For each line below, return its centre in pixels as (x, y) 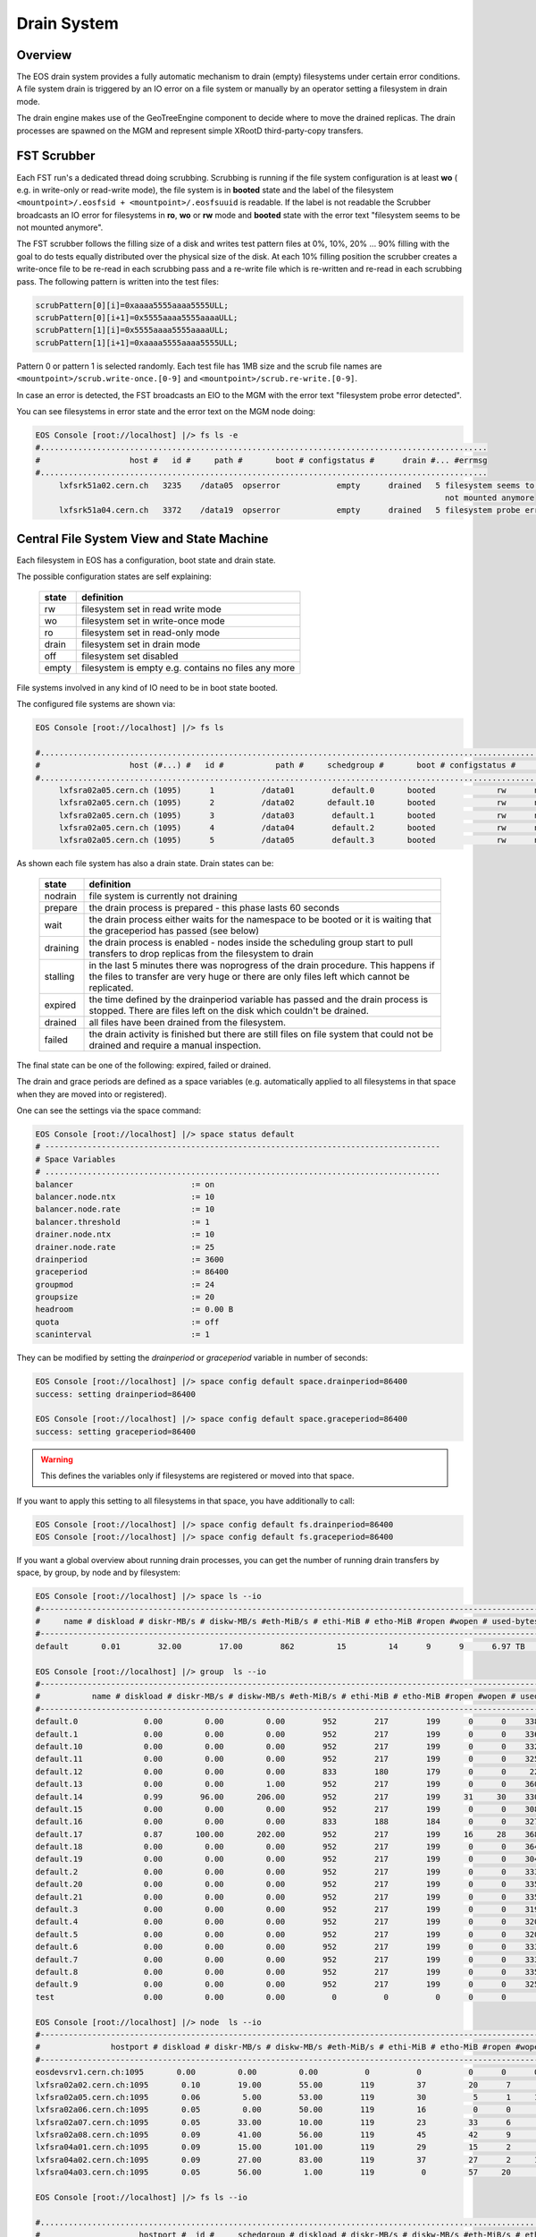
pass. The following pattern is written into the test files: (117, 281)
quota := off (127, 1322)
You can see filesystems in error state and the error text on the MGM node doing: (166, 411)
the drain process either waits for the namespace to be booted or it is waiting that (260, 919)
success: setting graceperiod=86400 (116, 1431)
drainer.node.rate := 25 (125, 1247)
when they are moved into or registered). (92, 1094)
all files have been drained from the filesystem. (187, 1022)
